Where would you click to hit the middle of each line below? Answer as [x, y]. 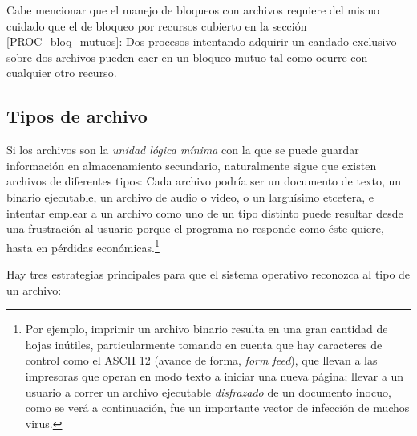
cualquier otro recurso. [62, 73]
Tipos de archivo [77, 116]
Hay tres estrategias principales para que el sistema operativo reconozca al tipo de [208, 273]
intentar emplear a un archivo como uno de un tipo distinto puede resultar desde [205, 212]
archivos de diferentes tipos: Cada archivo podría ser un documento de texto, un [204, 181]
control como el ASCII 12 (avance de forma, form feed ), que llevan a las [201, 360]
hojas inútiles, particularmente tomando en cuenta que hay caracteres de [204, 344]
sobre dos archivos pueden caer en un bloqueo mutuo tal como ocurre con [187, 57]
